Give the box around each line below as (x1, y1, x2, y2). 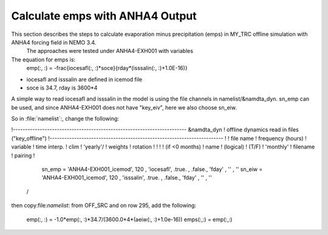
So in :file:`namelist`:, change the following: (11, 115, 120, 122)
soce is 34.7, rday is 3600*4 (26, 84, 98, 91)
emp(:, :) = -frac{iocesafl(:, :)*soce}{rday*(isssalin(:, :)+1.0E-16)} (26, 65, 188, 72)
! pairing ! (11, 152, 35, 159)
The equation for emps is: (11, 55, 76, 63)
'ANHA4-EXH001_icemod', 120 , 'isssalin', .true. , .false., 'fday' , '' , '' (41, 174, 212, 181)
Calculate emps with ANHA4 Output (11, 9, 197, 23)
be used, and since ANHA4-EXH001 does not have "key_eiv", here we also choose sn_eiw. (11, 103, 237, 111)
